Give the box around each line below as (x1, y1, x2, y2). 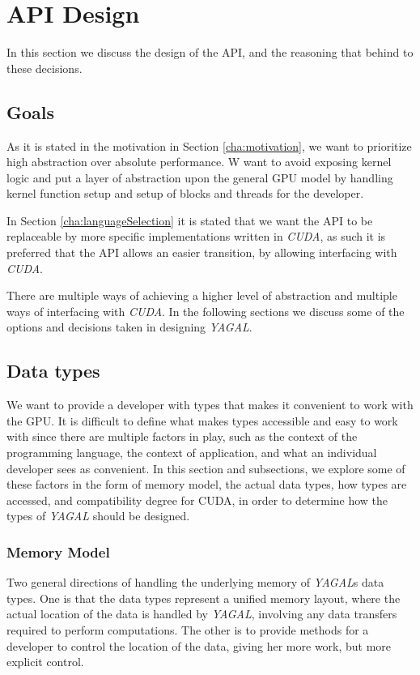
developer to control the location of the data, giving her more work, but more (6, 637, 392, 654)
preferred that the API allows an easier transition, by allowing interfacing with (6, 244, 397, 261)
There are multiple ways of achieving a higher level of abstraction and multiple (6, 287, 397, 304)
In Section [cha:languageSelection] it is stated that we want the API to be (6, 211, 373, 229)
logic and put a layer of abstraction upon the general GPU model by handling (6, 169, 393, 186)
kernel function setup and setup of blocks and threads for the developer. (6, 185, 364, 202)
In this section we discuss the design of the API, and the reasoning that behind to (6, 44, 414, 61)
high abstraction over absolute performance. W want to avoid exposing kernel (6, 153, 392, 170)
